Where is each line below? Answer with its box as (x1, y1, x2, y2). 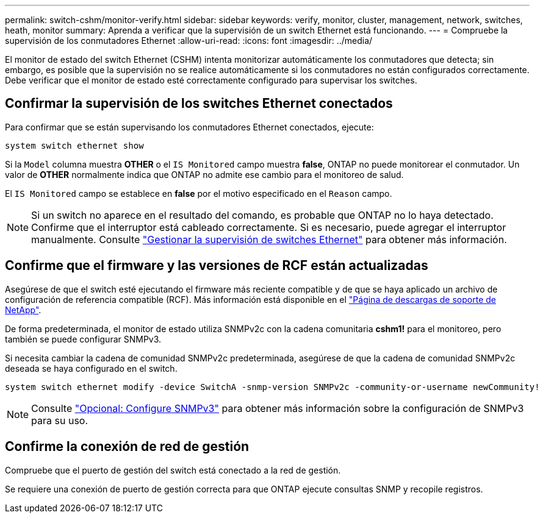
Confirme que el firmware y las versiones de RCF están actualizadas (5, 258, 428, 274)
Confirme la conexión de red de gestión (5, 439, 250, 455)
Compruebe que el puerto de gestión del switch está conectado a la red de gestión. (5, 464, 341, 475)
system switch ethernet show (5, 140, 144, 151)
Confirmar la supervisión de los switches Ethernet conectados (5, 96, 393, 112)
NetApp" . (5, 304, 41, 315)
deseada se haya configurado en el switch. (5, 363, 178, 374)
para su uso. (31, 414, 88, 427)
